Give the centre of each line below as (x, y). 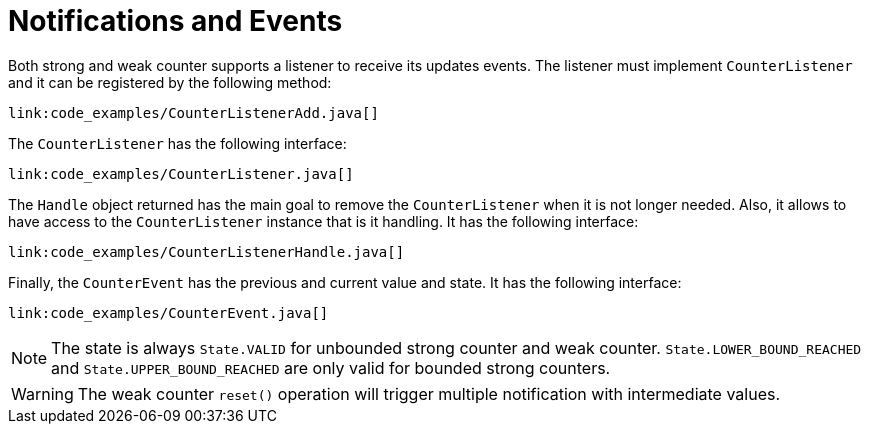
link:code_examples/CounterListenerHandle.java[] (206, 251)
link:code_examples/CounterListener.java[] (181, 173)
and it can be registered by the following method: (170, 82)
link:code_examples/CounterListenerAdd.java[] (193, 112)
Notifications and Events (175, 21)
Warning (42, 393)
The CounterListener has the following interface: (177, 143)
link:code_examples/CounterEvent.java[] (168, 312)
